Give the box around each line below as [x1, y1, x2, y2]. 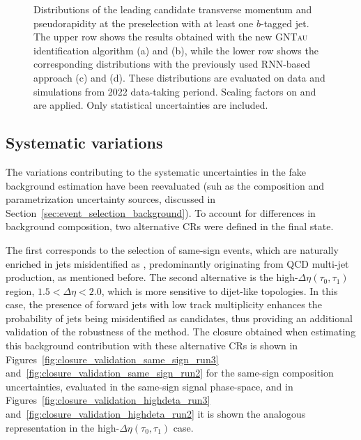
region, [6, 283, 35, 298]
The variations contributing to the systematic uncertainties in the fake [6, 164, 306, 179]
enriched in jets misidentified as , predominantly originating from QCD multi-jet [6, 256, 349, 271]
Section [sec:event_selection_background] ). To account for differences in [6, 205, 316, 220]
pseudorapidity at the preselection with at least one [33, 15, 254, 30]
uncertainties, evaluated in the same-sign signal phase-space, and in [6, 379, 293, 393]
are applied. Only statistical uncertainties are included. [33, 98, 268, 112]
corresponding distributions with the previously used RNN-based [33, 56, 311, 71]
